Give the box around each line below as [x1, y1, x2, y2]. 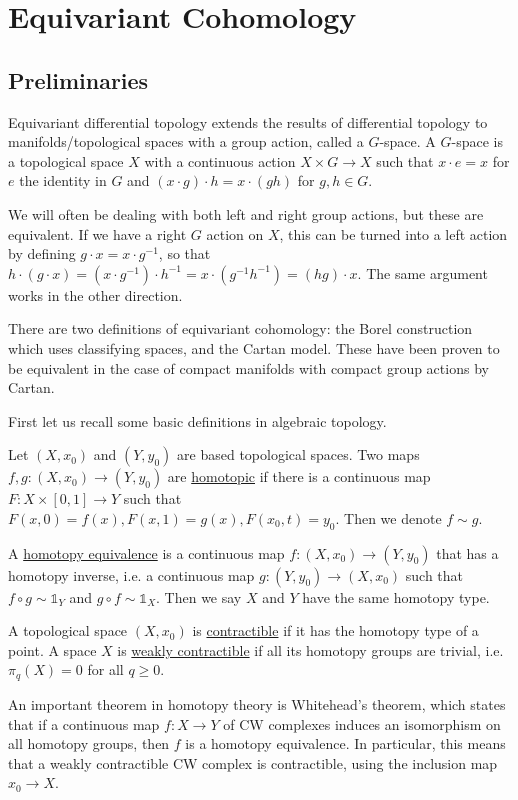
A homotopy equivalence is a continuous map [8, 542, 285, 563]
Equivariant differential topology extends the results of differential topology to [8, 111, 488, 132]
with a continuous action [144, 150, 296, 171]
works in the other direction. [8, 284, 183, 305]
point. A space [8, 639, 97, 660]
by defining [8, 243, 76, 264]
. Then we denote [335, 507, 442, 528]
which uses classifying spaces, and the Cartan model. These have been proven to [8, 337, 500, 358]
